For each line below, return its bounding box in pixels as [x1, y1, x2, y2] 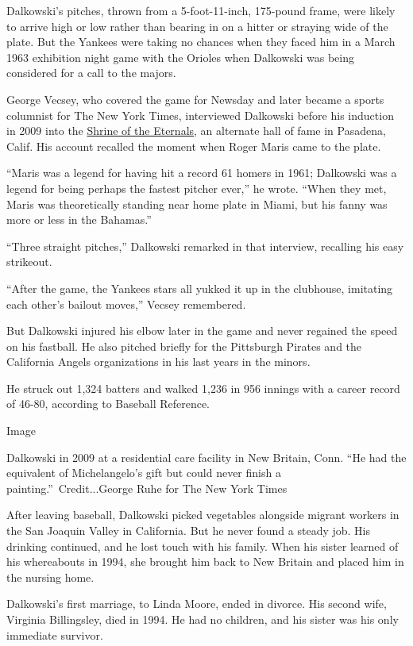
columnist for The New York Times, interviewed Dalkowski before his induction [6, 106, 394, 123]
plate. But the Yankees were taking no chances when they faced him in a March [6, 33, 396, 50]
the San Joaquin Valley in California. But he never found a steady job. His [6, 522, 371, 539]
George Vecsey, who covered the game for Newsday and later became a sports [6, 90, 384, 107]
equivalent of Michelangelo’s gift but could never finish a [6, 464, 281, 481]
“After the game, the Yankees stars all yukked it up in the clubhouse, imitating [6, 279, 393, 296]
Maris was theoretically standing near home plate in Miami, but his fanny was [6, 195, 388, 212]
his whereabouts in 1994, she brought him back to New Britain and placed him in [6, 553, 404, 570]
